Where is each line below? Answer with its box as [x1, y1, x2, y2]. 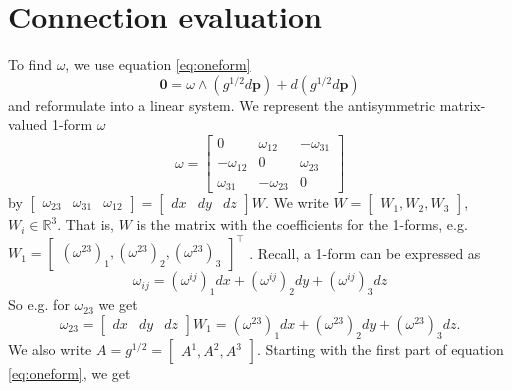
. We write [264, 192, 329, 213]
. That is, [57, 214, 114, 235]
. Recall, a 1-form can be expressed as [249, 242, 481, 263]
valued [8, 114, 48, 135]
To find [8, 54, 52, 75]
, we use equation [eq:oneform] [65, 54, 251, 75]
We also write [8, 338, 92, 359]
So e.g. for [8, 294, 70, 315]
